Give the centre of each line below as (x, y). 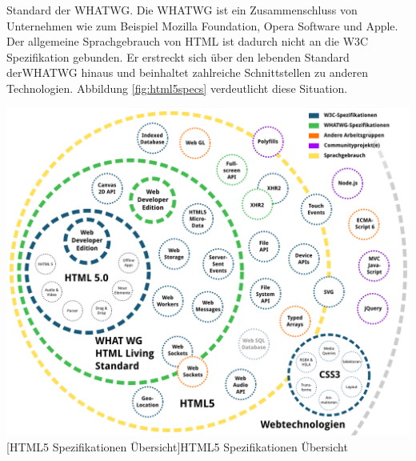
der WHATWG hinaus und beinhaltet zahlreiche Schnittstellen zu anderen (187, 72)
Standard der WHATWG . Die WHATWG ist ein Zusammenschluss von (182, 10)
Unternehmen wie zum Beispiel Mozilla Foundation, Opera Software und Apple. (202, 25)
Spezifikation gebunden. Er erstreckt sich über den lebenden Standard (178, 56)
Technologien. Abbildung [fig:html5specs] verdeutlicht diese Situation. (177, 88)
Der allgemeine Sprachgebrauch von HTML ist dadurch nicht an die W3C (188, 41)
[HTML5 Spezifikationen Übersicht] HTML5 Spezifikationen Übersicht (177, 446)
